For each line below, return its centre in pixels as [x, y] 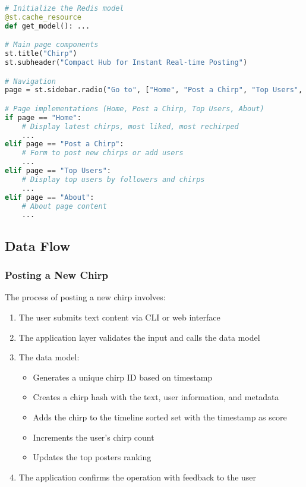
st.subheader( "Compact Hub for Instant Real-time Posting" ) [126, 63]
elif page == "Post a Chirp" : [64, 144]
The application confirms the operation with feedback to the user [138, 477]
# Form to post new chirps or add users [102, 153]
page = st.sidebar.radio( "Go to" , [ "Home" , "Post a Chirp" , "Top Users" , [154, 90]
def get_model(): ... [48, 26]
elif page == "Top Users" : [58, 171]
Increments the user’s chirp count [94, 437]
